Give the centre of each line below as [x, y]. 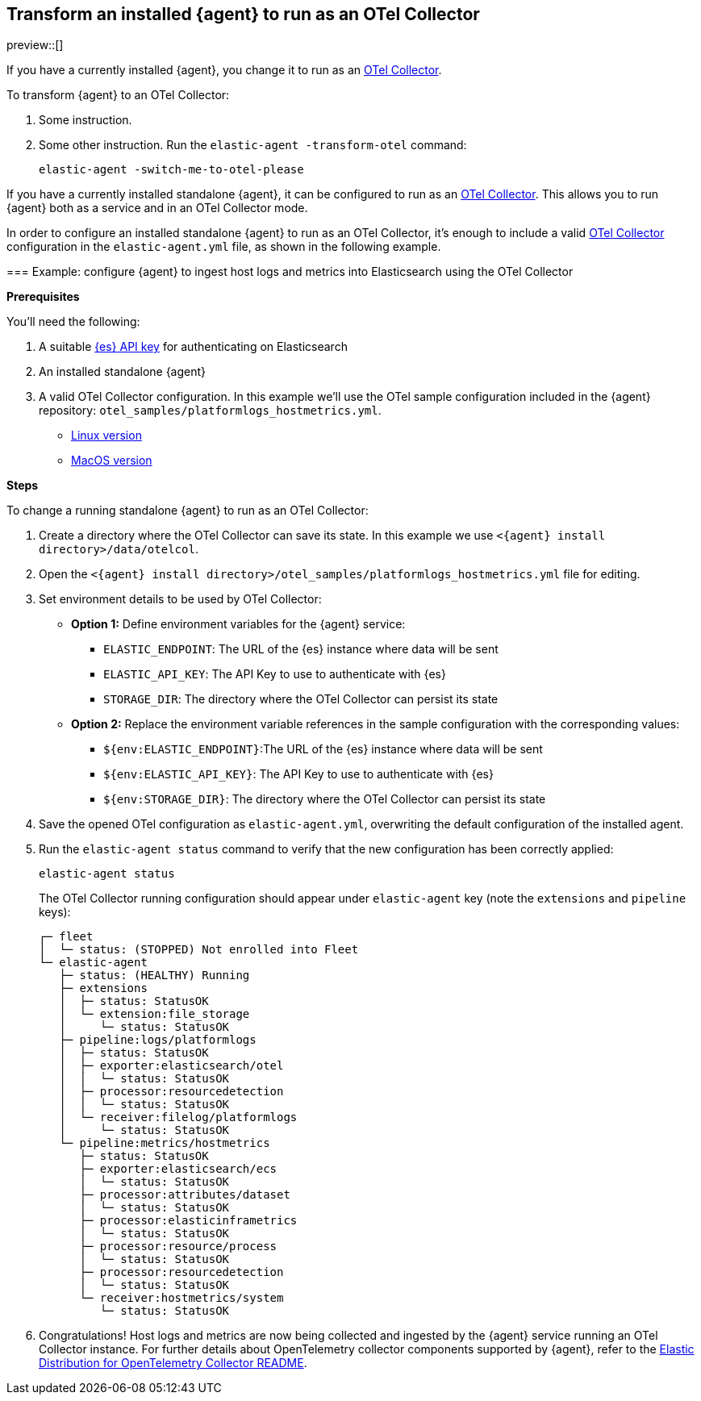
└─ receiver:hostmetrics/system [182, 1298]
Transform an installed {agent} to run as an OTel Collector [243, 14]
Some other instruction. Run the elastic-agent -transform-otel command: [253, 145]
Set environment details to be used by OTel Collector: [180, 599]
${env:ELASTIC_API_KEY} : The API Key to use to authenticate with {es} [298, 774]
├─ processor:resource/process [178, 1247]
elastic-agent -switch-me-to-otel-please [171, 170]
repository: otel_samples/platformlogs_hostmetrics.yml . [210, 411]
